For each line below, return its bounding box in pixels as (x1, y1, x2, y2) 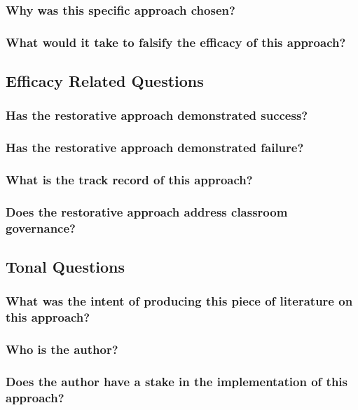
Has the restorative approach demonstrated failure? (6, 139, 304, 156)
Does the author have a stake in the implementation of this (6, 373, 348, 390)
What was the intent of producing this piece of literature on (6, 292, 353, 310)
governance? (6, 219, 76, 236)
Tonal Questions (6, 256, 125, 278)
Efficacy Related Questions (6, 70, 204, 92)
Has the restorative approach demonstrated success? (6, 107, 308, 124)
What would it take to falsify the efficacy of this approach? (6, 33, 346, 50)
